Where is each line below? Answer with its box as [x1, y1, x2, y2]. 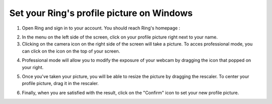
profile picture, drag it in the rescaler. [22, 80, 99, 86]
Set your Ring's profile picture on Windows [9, 7, 193, 18]
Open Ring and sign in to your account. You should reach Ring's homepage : [22, 25, 181, 31]
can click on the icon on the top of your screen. [22, 48, 120, 54]
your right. [22, 64, 44, 70]
